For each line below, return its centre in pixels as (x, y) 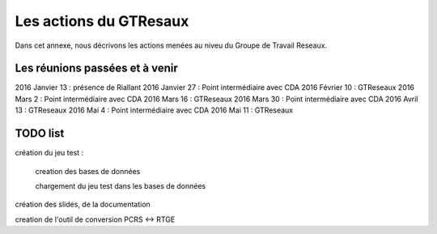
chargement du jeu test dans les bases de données (121, 185)
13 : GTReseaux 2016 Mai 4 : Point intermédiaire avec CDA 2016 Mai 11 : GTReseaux (154, 110)
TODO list (40, 134)
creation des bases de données (88, 171)
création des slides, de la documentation (83, 204)
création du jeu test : (49, 153)
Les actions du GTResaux (102, 21)
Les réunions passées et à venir (96, 68)
